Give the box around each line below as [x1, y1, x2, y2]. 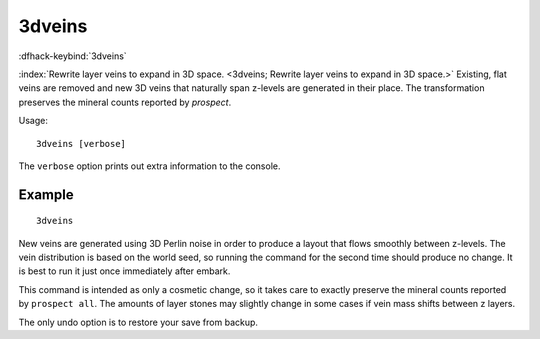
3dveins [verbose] [36, 138, 127, 149]
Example [18, 186, 74, 203]
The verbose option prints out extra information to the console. [18, 160, 281, 172]
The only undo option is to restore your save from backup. [18, 316, 259, 328]
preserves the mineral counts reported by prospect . [18, 96, 232, 108]
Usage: [18, 115, 49, 127]
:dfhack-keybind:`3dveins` [18, 50, 127, 62]
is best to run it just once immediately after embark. [18, 265, 231, 277]
